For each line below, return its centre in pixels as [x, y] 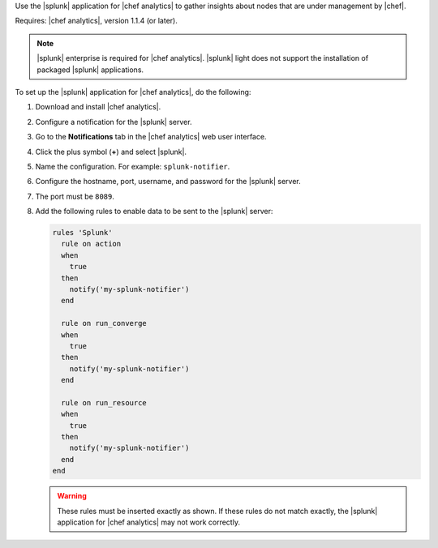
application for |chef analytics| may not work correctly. [149, 522]
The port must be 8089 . [75, 196]
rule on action [91, 244]
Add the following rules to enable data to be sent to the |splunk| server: [154, 212]
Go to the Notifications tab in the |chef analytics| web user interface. [151, 137]
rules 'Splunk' [82, 233]
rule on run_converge [104, 323]
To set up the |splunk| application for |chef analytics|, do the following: [133, 92]
